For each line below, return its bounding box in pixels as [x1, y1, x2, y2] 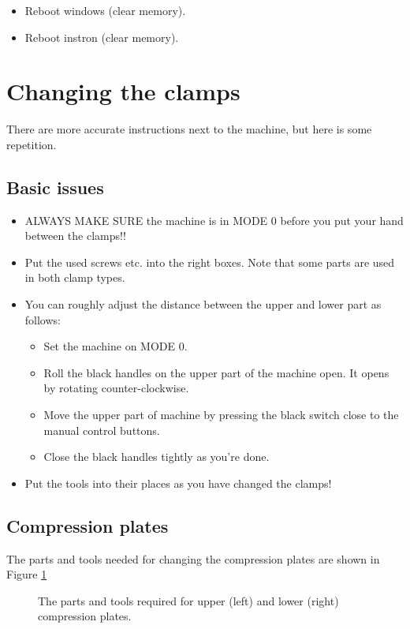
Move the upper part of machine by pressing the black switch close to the [43, 406, 399, 423]
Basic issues [6, 174, 104, 199]
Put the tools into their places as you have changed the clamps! [24, 474, 332, 491]
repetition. [6, 136, 57, 152]
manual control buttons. [43, 421, 160, 438]
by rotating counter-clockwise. [43, 380, 189, 396]
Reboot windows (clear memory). [24, 2, 186, 18]
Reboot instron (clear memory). [24, 28, 179, 45]
